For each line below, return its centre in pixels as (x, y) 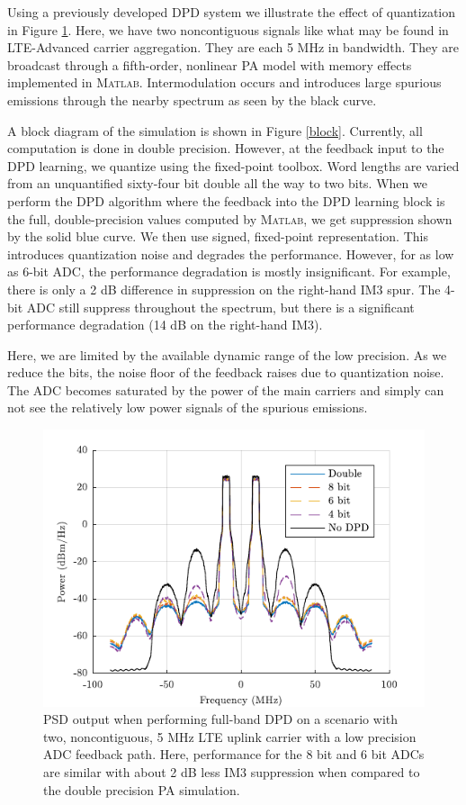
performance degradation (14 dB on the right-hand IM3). (165, 325)
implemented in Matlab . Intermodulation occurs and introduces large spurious (224, 82)
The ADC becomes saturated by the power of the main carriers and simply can (226, 389)
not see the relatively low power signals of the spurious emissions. (188, 407)
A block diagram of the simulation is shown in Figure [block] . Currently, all (215, 130)
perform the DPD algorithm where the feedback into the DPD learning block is (226, 200)
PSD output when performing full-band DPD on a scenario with (221, 719)
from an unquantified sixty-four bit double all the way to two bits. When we (217, 183)
